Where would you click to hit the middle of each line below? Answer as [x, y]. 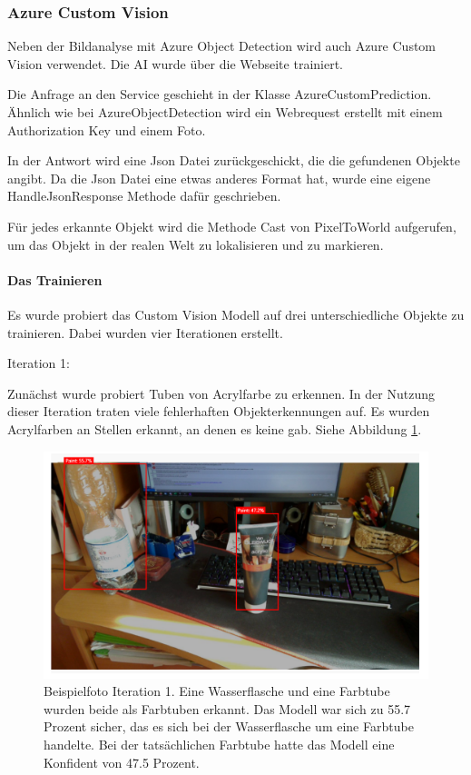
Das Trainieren [55, 279]
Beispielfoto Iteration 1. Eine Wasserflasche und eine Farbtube [217, 691]
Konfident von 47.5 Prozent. [122, 762]
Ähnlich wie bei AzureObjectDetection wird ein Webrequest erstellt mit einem [225, 112]
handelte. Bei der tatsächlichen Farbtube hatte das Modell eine [219, 744]
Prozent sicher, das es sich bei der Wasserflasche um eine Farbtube [229, 726]
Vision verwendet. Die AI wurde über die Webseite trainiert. [175, 63]
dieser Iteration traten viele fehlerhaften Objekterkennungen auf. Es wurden [219, 411]
